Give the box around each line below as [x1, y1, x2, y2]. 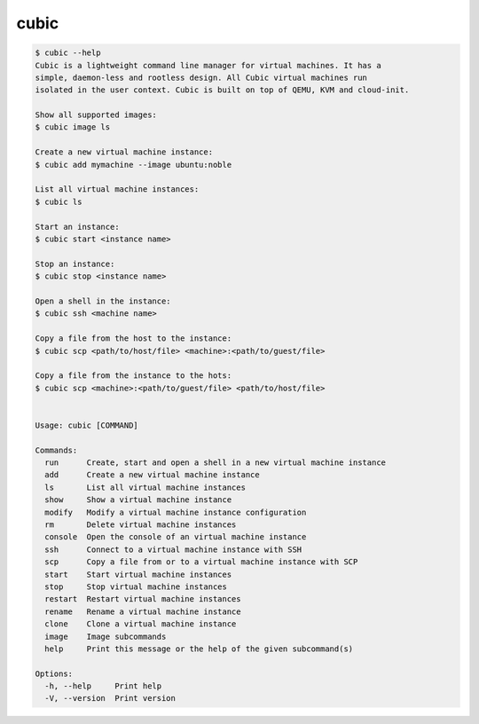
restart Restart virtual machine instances [44, 594, 241, 604]
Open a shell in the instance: [35, 295, 172, 306]
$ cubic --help [35, 48, 101, 58]
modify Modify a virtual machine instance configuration [44, 507, 307, 517]
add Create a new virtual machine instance [44, 470, 261, 480]
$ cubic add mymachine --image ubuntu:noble [35, 160, 232, 169]
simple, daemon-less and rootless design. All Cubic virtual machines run [35, 72, 368, 83]
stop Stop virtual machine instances [44, 581, 228, 592]
